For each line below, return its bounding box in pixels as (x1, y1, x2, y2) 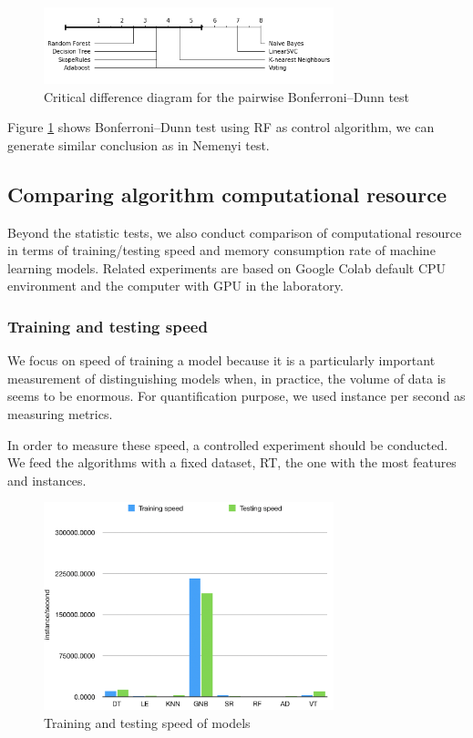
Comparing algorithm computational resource (7, 179, 447, 208)
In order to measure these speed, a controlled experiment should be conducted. (7, 435, 448, 454)
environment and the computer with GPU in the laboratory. (7, 276, 344, 295)
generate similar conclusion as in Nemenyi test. (7, 135, 270, 154)
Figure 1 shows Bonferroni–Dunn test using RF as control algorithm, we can (7, 118, 435, 137)
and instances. (7, 470, 87, 489)
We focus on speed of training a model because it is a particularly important (7, 351, 436, 370)
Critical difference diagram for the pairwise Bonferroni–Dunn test (44, 87, 410, 106)
